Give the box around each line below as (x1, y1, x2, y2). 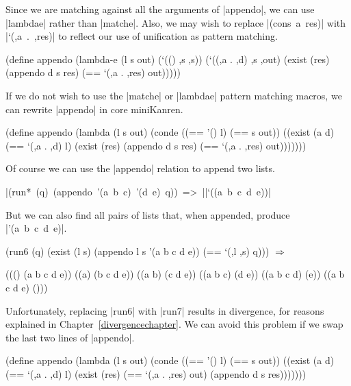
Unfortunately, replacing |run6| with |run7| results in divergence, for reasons (5, 303, 324, 317)
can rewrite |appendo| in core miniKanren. (5, 101, 183, 116)
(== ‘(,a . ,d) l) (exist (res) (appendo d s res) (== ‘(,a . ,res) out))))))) (5, 138, 307, 152)
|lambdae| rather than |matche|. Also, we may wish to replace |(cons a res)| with (5, 15, 346, 29)
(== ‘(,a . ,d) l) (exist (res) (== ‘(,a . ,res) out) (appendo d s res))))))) (5, 366, 307, 381)
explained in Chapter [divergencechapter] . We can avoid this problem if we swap (5, 317, 343, 331)
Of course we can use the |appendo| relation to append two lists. (5, 161, 275, 176)
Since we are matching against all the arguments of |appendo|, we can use (5, 2, 315, 16)
